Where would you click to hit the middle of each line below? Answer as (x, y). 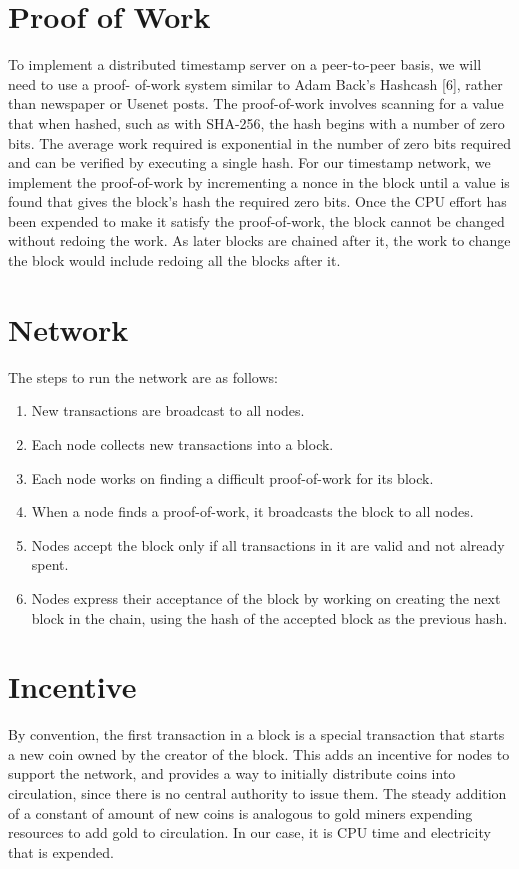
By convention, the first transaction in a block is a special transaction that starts (256, 734)
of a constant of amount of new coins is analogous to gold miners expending (240, 812)
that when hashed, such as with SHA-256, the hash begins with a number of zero (256, 122)
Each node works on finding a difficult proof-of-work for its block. (232, 477)
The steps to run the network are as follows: (143, 376)
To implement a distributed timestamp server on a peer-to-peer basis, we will (245, 64)
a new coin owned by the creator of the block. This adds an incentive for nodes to (259, 753)
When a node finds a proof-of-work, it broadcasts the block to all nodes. (252, 511)
